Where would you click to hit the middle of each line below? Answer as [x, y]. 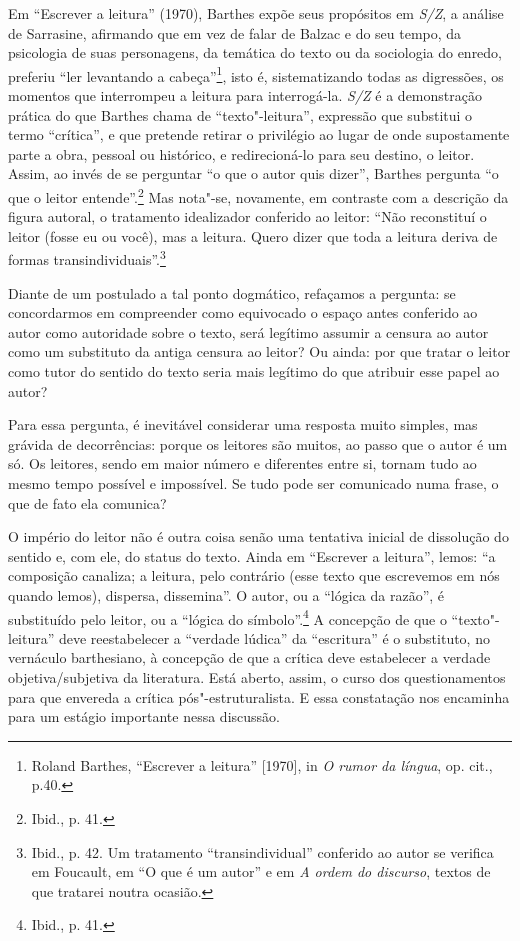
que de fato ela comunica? [87, 502]
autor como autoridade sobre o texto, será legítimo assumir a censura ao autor [248, 331]
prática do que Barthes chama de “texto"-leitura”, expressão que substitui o [240, 114]
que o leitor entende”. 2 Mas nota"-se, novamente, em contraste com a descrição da [258, 195]
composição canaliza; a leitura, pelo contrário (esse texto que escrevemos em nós [254, 575]
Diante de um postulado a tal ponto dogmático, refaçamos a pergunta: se [232, 292]
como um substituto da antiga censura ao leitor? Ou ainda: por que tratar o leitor [259, 351]
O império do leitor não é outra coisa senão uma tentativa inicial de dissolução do [258, 536]
